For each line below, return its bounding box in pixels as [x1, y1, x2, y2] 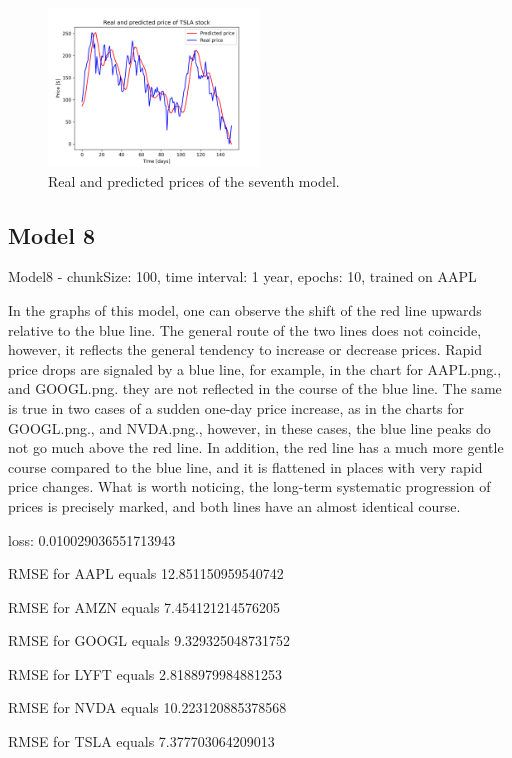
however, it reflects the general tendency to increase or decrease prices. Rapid [8, 339, 482, 360]
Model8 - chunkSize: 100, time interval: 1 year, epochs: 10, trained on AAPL [8, 266, 477, 287]
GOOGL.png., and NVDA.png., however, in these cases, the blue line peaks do [8, 417, 491, 438]
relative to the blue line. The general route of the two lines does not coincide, [8, 319, 482, 340]
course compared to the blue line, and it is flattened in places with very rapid [8, 456, 483, 477]
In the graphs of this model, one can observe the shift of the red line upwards [8, 299, 482, 320]
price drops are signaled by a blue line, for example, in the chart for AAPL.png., [8, 358, 502, 379]
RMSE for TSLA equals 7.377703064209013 [8, 731, 275, 752]
